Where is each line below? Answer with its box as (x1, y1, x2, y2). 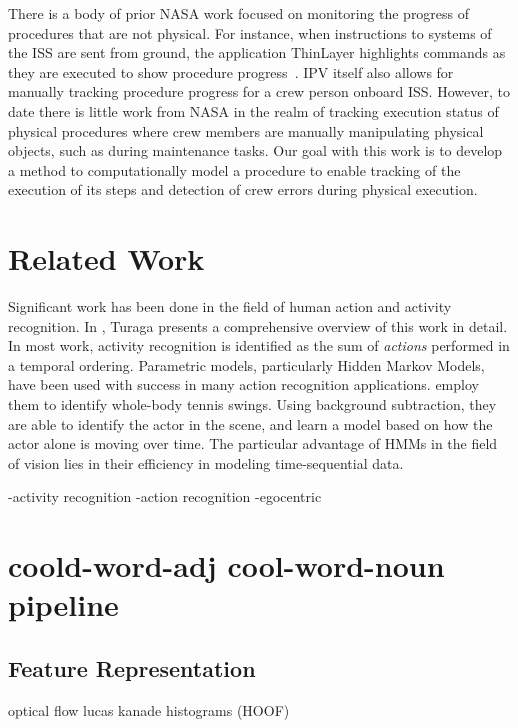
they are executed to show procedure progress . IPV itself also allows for (8, 61, 454, 82)
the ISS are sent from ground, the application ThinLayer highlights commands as (8, 42, 506, 63)
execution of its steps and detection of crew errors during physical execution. (8, 179, 478, 200)
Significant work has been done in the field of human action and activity (8, 296, 452, 317)
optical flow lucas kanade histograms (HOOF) (8, 699, 290, 720)
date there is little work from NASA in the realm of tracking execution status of (8, 100, 499, 121)
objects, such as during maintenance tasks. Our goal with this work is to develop (8, 140, 503, 161)
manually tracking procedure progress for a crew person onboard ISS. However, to (8, 81, 510, 102)
